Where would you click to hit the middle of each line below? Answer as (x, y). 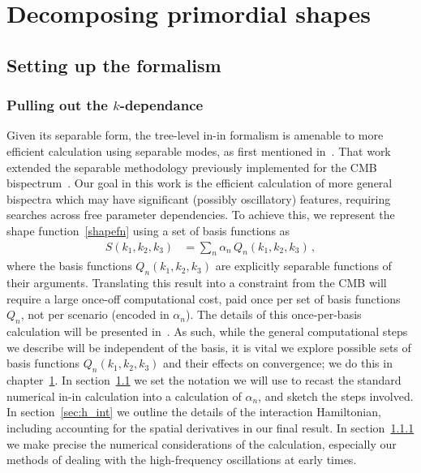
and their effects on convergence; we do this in (278, 363)
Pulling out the (57, 105)
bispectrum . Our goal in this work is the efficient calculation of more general (200, 183)
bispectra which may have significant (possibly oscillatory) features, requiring (199, 198)
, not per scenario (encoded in (95, 314)
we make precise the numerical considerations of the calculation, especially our (202, 443)
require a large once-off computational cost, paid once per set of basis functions (204, 298)
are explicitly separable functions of (303, 266)
